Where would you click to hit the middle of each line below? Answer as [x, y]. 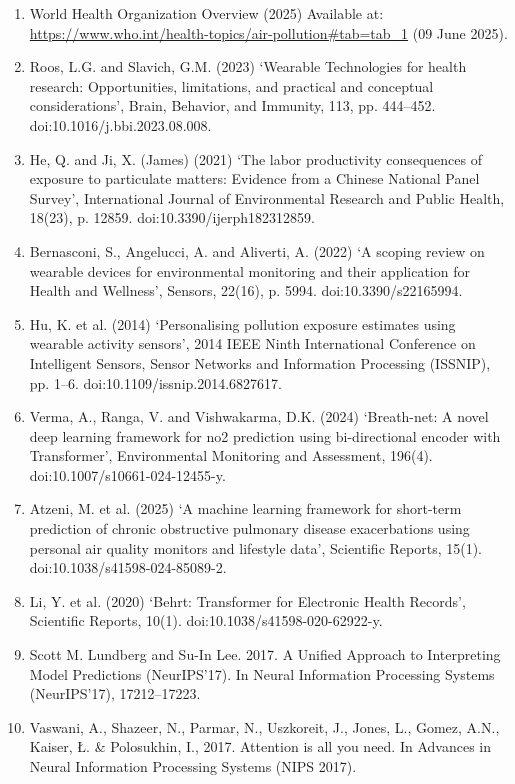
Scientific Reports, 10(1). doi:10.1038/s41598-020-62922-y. [206, 620]
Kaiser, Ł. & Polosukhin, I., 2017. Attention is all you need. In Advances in [260, 746]
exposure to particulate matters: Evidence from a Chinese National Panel [254, 178]
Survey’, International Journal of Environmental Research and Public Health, [267, 197]
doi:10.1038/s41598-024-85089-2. [128, 567]
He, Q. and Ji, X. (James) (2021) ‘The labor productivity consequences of [255, 158]
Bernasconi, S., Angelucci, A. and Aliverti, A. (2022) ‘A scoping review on [257, 250]
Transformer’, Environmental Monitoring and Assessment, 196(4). [231, 455]
